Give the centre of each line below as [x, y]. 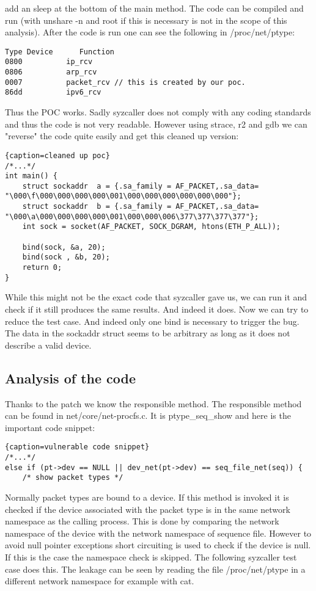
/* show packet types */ [73, 478]
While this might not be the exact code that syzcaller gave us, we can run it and [156, 297]
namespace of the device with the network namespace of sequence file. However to [158, 533]
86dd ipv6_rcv [53, 92]
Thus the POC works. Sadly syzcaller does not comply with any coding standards [158, 112]
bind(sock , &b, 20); [66, 257]
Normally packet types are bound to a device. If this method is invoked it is [147, 497]
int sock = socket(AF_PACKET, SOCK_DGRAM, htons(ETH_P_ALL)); [152, 227]
